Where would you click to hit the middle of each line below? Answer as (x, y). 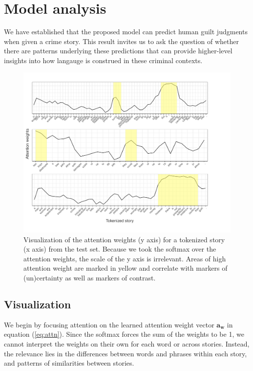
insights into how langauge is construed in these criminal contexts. (103, 60)
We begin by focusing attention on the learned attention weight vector (109, 324)
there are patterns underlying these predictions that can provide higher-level (118, 51)
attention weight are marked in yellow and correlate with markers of (126, 268)
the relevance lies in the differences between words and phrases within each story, (126, 353)
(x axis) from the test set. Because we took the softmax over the (120, 249)
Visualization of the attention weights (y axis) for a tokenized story (124, 239)
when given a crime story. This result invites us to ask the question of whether (121, 41)
